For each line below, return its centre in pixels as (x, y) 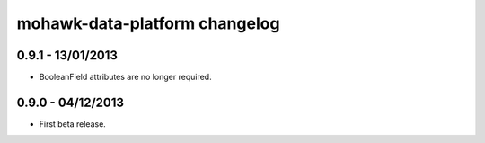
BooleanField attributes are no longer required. (125, 77)
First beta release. (73, 124)
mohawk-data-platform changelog (148, 23)
